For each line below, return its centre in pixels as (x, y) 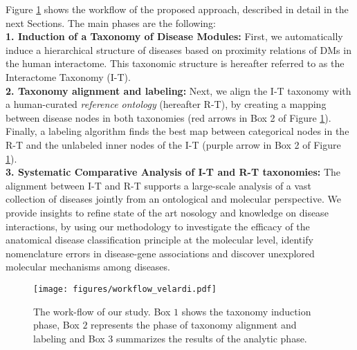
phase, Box (56, 325)
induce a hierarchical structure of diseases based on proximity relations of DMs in (178, 49)
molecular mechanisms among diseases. (88, 267)
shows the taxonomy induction (246, 311)
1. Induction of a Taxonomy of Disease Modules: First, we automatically (174, 36)
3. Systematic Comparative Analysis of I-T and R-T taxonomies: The (173, 172)
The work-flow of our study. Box (102, 311)
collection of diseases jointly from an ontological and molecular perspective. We (173, 199)
